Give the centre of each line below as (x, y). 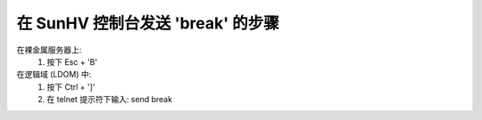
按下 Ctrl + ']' (71, 87)
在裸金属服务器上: (49, 50)
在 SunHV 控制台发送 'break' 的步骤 (148, 23)
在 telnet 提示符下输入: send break (110, 100)
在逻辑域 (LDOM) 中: (54, 75)
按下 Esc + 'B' (72, 61)
